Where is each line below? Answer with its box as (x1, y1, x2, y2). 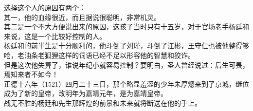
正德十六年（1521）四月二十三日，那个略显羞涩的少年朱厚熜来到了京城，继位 (4, 78, 249, 89)
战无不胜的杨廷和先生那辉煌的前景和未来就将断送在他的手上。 (4, 97, 201, 108)
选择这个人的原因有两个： (4, 2, 86, 12)
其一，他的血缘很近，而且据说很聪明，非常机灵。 (4, 12, 161, 22)
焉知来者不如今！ (4, 69, 58, 79)
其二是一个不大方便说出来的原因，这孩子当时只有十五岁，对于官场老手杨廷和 (4, 21, 249, 32)
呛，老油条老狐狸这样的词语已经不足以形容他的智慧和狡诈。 (4, 50, 195, 60)
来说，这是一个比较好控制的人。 (4, 31, 106, 41)
